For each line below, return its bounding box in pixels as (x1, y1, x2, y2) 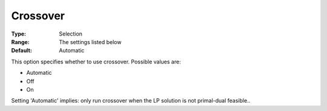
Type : (11, 30, 27, 37)
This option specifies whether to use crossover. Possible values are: (11, 58, 181, 65)
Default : (11, 47, 33, 54)
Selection (59, 30, 83, 37)
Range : (11, 38, 30, 45)
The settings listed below (59, 38, 122, 45)
